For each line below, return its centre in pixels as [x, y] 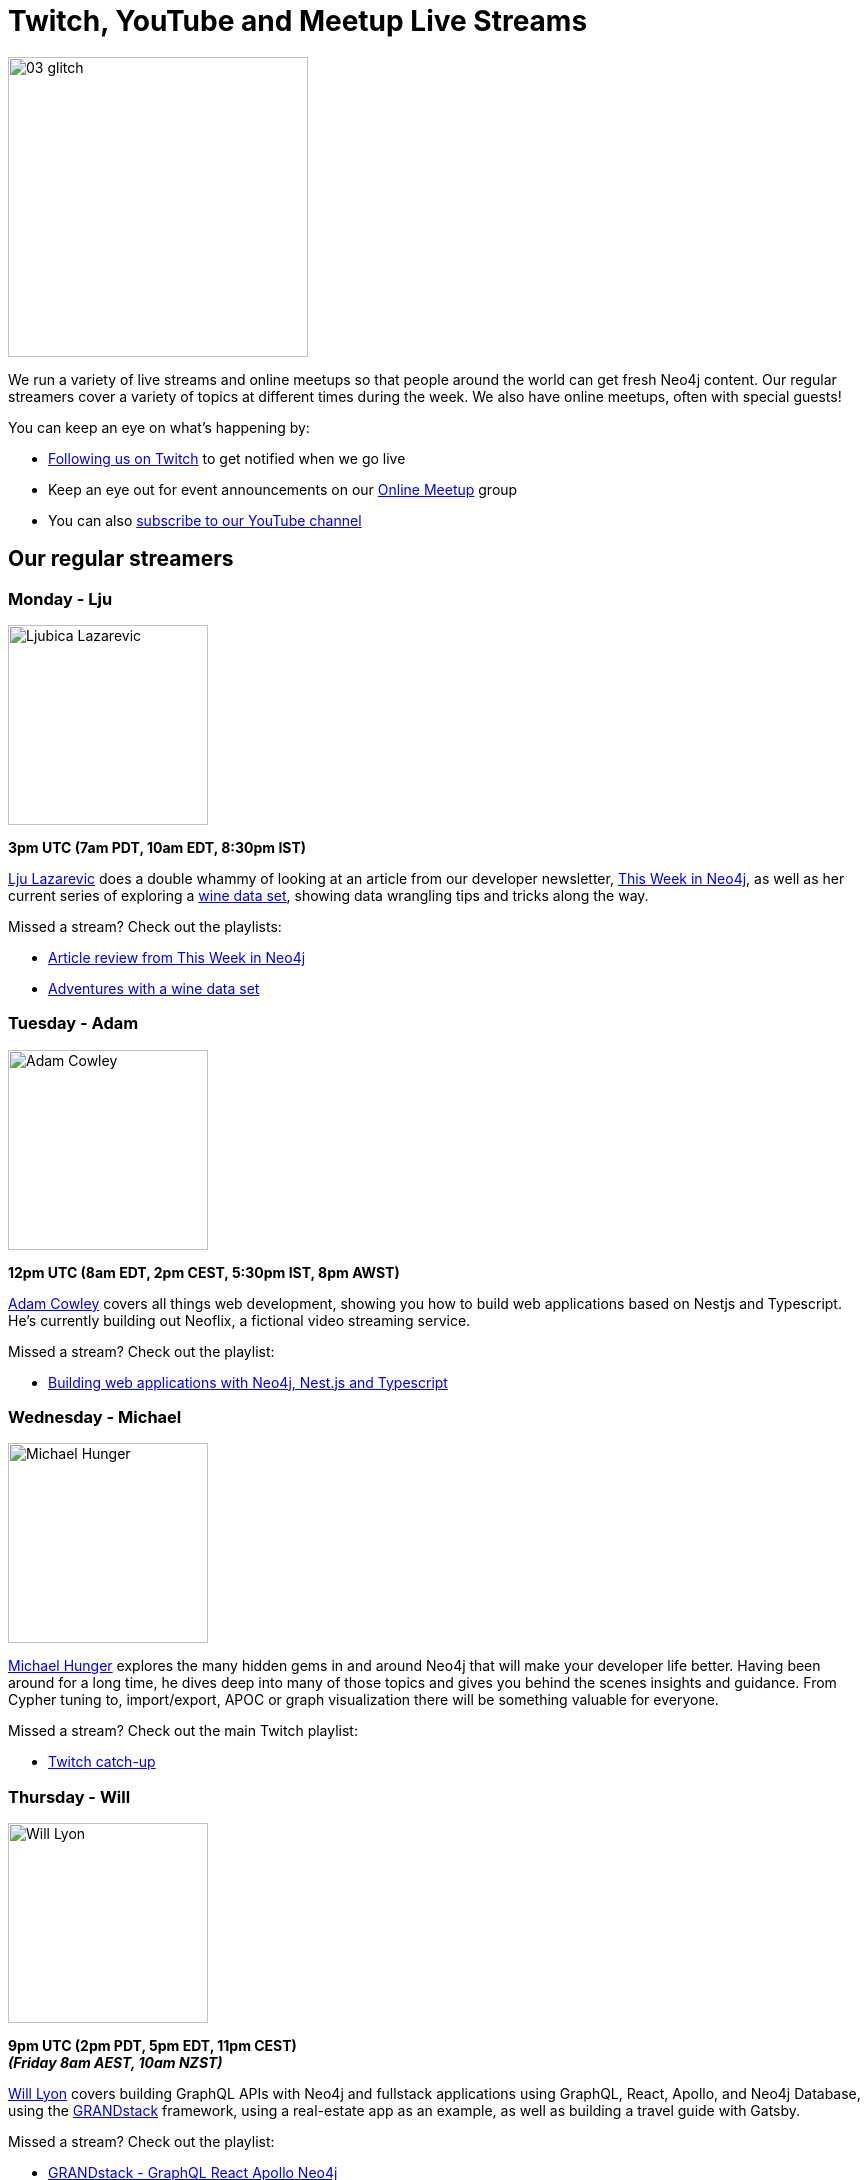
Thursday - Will [69, 1796]
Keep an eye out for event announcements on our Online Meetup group [283, 489]
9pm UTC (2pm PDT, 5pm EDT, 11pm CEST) [152, 2046]
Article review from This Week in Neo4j [177, 957]
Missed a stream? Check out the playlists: [145, 926]
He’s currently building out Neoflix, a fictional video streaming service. [239, 1320]
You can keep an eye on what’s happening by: [159, 427]
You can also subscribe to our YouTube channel [205, 520]
